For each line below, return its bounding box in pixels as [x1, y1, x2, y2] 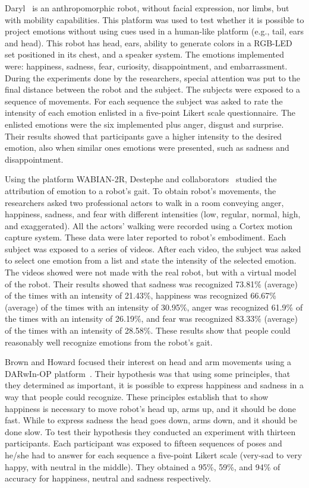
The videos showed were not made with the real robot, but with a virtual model [5, 266, 297, 278]
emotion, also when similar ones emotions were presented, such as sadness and [5, 141, 289, 154]
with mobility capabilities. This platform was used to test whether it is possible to [5, 13, 304, 26]
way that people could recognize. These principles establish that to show [5, 391, 269, 403]
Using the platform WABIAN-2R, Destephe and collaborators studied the [5, 173, 277, 185]
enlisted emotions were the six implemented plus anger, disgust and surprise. [5, 118, 284, 130]
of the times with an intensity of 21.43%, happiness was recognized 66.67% [5, 289, 276, 302]
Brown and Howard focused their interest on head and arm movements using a [5, 356, 292, 368]
